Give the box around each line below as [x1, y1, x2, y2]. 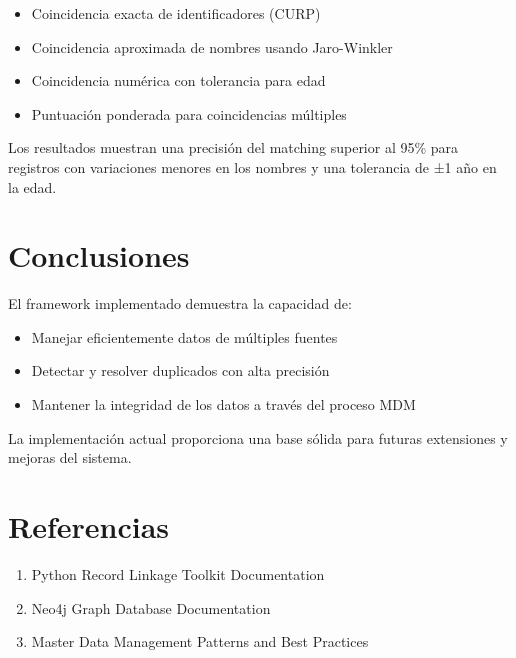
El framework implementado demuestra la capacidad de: [8, 293, 352, 314]
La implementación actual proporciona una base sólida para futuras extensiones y [8, 427, 508, 448]
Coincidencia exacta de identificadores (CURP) [31, 3, 321, 23]
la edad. [8, 176, 57, 197]
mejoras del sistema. [8, 447, 132, 468]
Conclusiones [8, 235, 190, 276]
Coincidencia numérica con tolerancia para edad [31, 70, 326, 91]
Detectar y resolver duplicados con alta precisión [31, 360, 330, 381]
